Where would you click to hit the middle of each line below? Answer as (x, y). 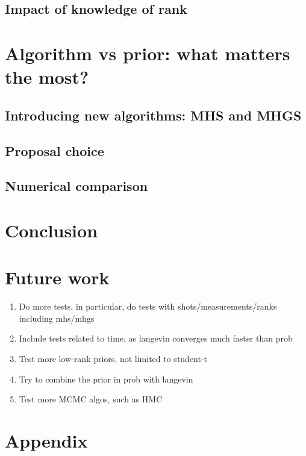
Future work (57, 277)
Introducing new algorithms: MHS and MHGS (153, 115)
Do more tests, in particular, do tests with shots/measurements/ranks (148, 306)
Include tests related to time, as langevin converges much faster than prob (156, 338)
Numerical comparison (76, 186)
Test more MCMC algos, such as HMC (91, 399)
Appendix (46, 440)
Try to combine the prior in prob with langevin (106, 379)
